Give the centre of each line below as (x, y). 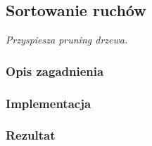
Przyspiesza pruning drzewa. (67, 40)
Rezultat (31, 135)
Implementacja (49, 103)
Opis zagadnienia (55, 71)
